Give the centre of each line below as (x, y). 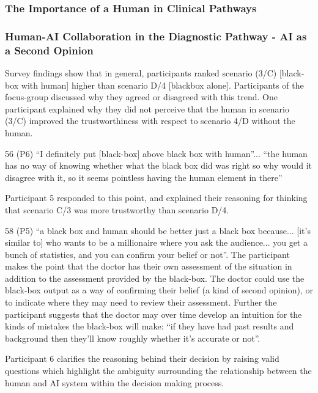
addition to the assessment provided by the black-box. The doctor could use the (155, 278)
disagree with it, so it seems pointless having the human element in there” (144, 177)
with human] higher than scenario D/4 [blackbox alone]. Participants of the (162, 85)
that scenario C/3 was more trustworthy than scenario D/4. (117, 209)
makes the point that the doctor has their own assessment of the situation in (149, 266)
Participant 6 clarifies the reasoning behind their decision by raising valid (142, 358)
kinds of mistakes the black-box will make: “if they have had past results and (150, 326)
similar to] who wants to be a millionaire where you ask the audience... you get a (156, 242)
